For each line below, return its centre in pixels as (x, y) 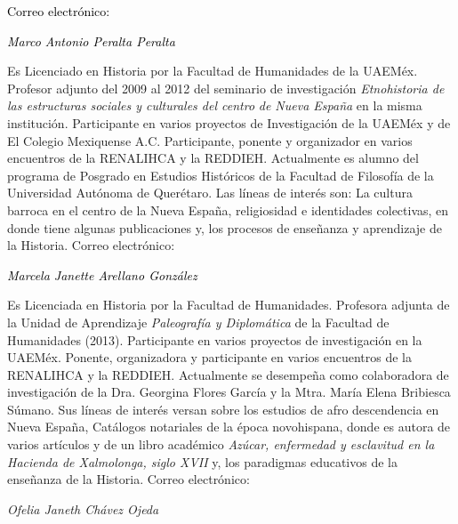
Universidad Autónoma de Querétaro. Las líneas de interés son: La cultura (210, 193)
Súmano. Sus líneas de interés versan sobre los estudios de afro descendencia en (223, 409)
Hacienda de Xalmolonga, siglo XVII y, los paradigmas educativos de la (202, 461)
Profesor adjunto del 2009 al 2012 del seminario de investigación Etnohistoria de (226, 88)
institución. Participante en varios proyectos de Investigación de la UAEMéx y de (229, 122)
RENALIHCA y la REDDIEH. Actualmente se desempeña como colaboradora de (228, 374)
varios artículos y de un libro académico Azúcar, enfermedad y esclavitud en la (221, 444)
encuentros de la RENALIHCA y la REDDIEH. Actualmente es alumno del (213, 158)
